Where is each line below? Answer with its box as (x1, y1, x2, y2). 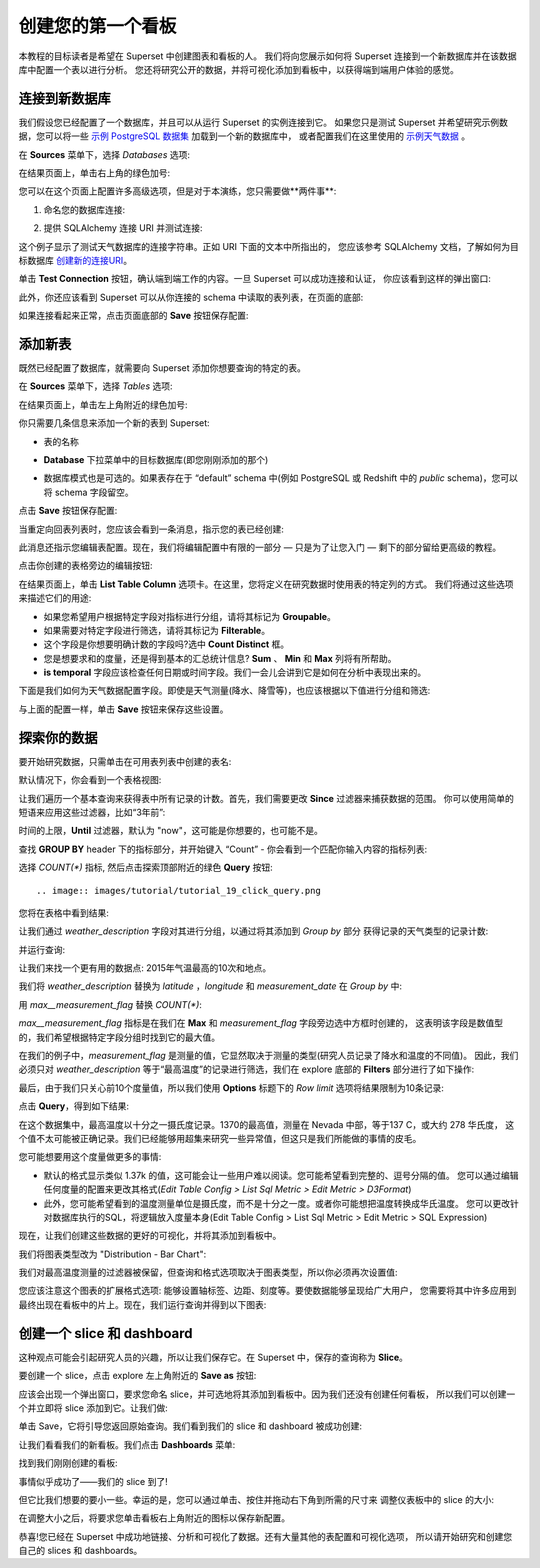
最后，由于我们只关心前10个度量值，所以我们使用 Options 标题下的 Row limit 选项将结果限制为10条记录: (18, 1081, 444, 1094)
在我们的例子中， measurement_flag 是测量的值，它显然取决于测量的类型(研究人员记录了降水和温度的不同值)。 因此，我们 (18, 1050, 519, 1062)
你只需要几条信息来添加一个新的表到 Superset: (18, 417, 210, 429)
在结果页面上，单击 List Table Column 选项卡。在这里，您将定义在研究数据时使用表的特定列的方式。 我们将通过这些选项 (18, 578, 514, 590)
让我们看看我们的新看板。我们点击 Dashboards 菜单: (18, 1438, 236, 1450)
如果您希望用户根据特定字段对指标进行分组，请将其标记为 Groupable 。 (43, 610, 337, 622)
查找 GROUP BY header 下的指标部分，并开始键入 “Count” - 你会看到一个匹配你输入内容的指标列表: (18, 843, 428, 855)
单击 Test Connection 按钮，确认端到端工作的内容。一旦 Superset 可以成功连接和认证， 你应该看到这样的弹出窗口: (18, 273, 492, 285)
